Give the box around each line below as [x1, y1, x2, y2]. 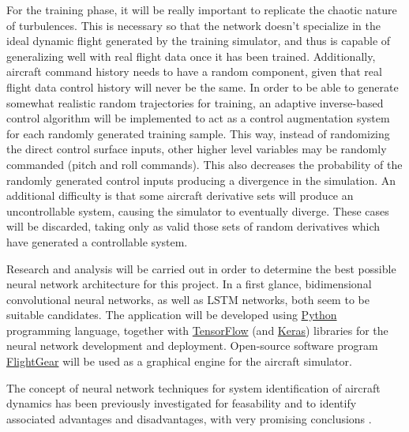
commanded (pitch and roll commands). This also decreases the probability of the [6, 156, 403, 172]
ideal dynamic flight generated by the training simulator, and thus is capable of [6, 32, 391, 49]
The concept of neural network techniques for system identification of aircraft [6, 379, 381, 396]
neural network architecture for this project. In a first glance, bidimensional [6, 276, 372, 292]
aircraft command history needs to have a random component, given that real [6, 63, 382, 80]
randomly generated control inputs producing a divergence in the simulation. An [6, 171, 396, 188]
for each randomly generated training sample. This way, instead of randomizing [6, 125, 390, 141]
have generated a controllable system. [6, 233, 188, 250]
